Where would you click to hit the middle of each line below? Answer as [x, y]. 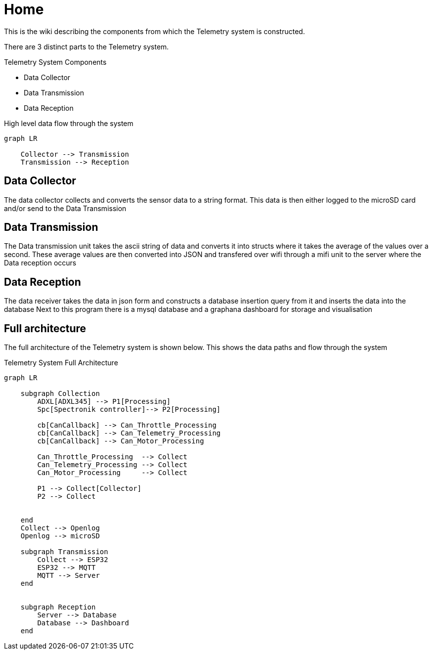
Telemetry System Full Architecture [61, 363]
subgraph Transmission [64, 552]
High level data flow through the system [69, 123]
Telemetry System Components [55, 62]
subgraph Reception [58, 607]
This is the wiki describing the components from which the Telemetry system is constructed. [154, 31]
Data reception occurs [40, 263]
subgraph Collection [60, 394]
